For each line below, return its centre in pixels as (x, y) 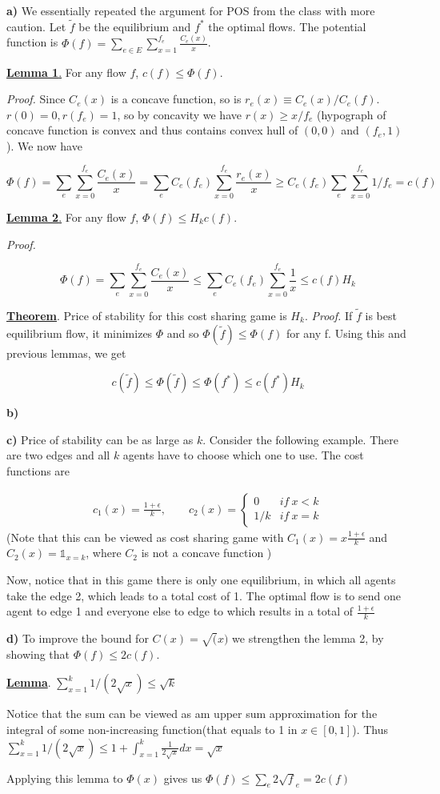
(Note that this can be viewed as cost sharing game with (145, 537)
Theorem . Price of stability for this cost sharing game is (147, 315)
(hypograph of (352, 114)
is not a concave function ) (206, 553)
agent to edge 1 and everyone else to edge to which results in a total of (180, 611)
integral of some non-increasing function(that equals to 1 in (152, 729)
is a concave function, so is (176, 99)
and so (183, 333)
